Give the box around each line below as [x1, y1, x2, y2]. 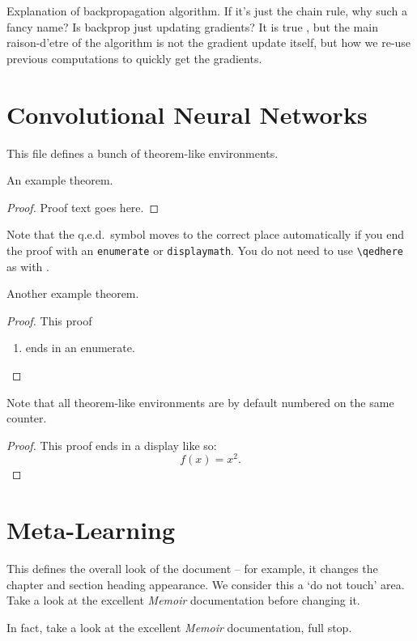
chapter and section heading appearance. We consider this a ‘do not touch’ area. [6, 575, 405, 592]
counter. [6, 410, 47, 427]
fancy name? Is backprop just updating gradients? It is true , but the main [6, 18, 378, 35]
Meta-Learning [6, 513, 176, 546]
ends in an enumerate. [25, 339, 135, 356]
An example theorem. [6, 172, 113, 189]
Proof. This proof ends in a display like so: [6, 436, 217, 453]
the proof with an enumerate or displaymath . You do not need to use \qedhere [6, 241, 403, 258]
